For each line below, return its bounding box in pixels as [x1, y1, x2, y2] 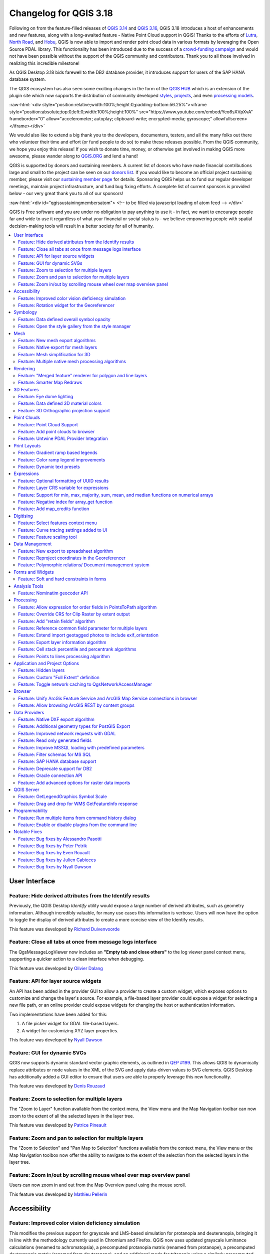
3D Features [13, 386, 39, 392]
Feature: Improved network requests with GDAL [18, 730, 116, 736]
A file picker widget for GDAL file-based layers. [21, 1021, 119, 1027]
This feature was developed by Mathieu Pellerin [9, 1191, 107, 1197]
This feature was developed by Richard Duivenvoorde [9, 926, 120, 932]
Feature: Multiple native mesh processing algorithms [18, 359, 126, 365]
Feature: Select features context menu [18, 520, 97, 526]
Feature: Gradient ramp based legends [18, 449, 97, 456]
